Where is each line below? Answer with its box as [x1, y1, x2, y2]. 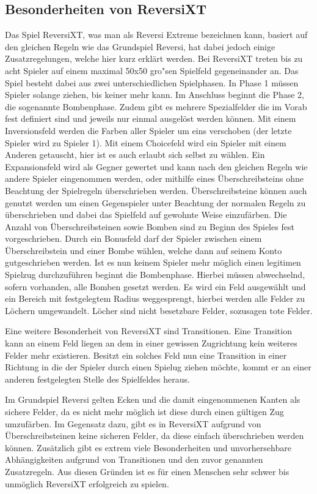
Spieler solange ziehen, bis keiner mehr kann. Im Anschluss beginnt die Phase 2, [5, 88, 304, 101]
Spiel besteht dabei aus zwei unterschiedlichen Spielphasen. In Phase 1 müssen [5, 76, 299, 89]
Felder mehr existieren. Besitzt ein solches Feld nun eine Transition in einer [5, 348, 287, 361]
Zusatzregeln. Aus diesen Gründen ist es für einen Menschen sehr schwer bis [5, 465, 290, 477]
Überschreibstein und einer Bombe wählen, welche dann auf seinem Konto [5, 244, 282, 256]
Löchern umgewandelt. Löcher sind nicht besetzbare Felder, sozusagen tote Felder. [5, 304, 313, 316]
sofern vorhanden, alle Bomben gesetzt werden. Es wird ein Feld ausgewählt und [5, 280, 306, 293]
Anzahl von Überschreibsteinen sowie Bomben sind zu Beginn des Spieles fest [5, 220, 294, 233]
